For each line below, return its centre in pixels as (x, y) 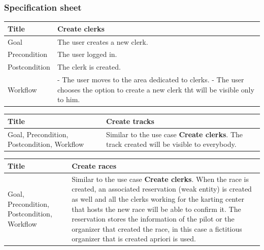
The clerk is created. (89, 67)
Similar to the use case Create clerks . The (175, 134)
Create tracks (130, 121)
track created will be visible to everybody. (171, 144)
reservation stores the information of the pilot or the (153, 219)
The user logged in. (87, 54)
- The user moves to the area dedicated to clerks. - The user (151, 80)
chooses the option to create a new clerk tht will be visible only (156, 89)
